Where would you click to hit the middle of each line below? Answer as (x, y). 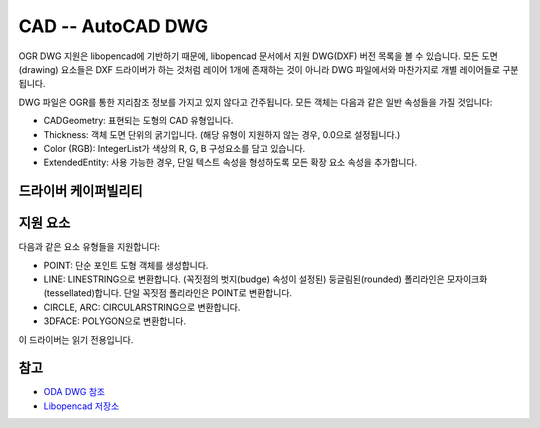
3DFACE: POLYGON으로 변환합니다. (115, 321)
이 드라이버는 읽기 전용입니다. (76, 339)
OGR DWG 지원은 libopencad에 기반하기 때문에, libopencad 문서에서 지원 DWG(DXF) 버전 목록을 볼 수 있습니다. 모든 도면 (258, 56)
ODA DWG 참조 (74, 392)
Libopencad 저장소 (81, 406)
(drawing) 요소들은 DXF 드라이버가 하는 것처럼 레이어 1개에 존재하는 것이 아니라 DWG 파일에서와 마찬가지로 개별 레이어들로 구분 (268, 69)
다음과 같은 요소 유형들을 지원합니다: (89, 247)
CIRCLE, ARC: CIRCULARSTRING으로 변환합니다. (142, 307)
